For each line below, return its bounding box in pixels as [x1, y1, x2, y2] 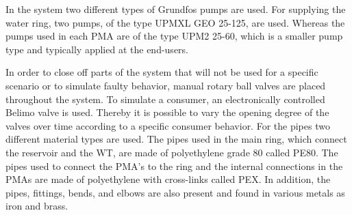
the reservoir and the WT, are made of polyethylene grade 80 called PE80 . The [5, 145, 338, 159]
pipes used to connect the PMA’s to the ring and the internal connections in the [5, 158, 343, 173]
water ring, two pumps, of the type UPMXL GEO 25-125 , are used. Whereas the [5, 15, 345, 29]
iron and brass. [5, 199, 68, 213]
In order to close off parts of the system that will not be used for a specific [5, 65, 318, 79]
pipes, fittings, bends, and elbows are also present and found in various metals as [5, 185, 345, 199]
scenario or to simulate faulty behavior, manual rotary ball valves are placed [5, 78, 326, 92]
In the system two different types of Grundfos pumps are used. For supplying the [5, 2, 346, 16]
